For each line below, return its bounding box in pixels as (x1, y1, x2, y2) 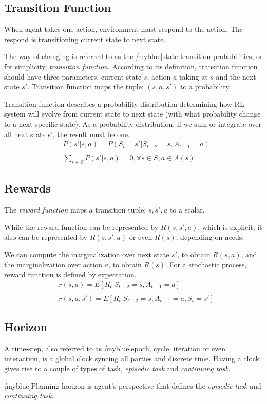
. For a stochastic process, (165, 259, 247, 270)
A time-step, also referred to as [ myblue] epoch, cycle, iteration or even (4, 343, 225, 354)
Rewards (4, 180, 51, 196)
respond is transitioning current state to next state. (4, 33, 166, 44)
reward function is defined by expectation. (4, 269, 137, 280)
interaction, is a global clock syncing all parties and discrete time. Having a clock (4, 353, 260, 363)
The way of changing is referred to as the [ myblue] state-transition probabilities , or (4, 51, 263, 62)
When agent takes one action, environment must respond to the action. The (4, 24, 243, 34)
